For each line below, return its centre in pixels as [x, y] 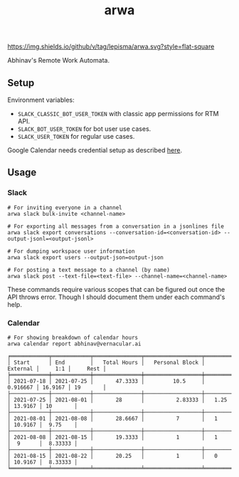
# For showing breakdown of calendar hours [73, 337]
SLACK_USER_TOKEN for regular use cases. [76, 136]
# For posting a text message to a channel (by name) [89, 270]
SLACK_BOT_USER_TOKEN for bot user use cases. [84, 129]
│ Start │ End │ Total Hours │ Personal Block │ [106, 362]
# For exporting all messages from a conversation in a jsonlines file [116, 226]
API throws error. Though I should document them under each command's [116, 297]
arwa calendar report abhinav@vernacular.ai [74, 344]
